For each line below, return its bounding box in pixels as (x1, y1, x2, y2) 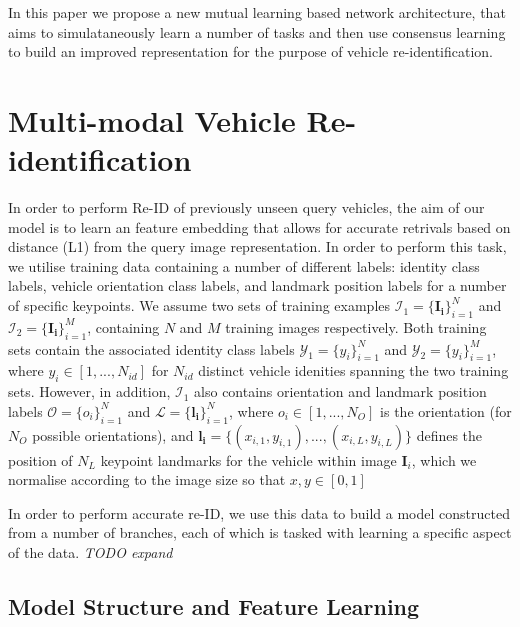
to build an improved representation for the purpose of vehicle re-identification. (8, 41, 493, 62)
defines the (416, 424, 483, 445)
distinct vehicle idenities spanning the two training (198, 360, 509, 381)
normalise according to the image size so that (8, 469, 286, 490)
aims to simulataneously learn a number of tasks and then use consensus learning (8, 21, 506, 42)
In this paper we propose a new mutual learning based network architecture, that (8, 2, 506, 22)
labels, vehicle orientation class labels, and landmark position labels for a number (8, 275, 507, 296)
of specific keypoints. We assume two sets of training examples (8, 295, 391, 316)
